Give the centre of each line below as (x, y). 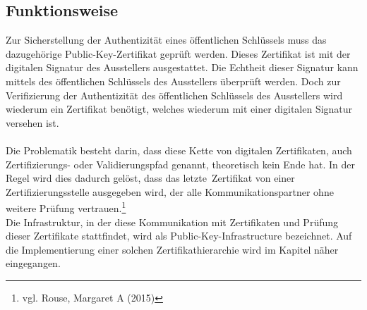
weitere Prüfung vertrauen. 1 (66, 207)
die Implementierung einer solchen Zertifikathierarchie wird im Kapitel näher (172, 249)
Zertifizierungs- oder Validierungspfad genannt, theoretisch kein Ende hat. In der (180, 164)
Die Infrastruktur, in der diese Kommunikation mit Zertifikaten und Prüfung (172, 222)
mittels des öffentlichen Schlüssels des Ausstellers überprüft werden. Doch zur (173, 81)
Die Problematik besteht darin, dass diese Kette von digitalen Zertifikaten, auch (179, 150)
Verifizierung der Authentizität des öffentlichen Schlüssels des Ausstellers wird (174, 95)
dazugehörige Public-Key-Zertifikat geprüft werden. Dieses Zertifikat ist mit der (178, 53)
